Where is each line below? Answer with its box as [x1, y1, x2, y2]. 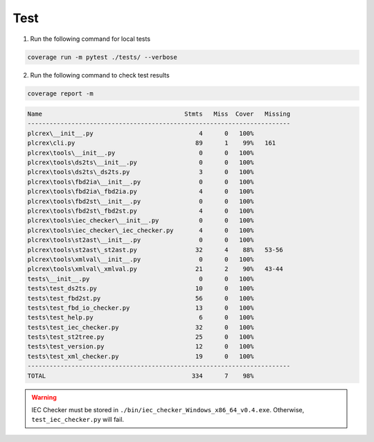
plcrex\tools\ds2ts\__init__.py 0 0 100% [27, 159, 254, 166]
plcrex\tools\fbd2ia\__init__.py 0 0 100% [27, 177, 254, 186]
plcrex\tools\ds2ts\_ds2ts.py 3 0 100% [27, 168, 254, 176]
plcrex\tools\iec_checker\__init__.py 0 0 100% [27, 217, 254, 224]
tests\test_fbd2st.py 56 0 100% [27, 294, 254, 302]
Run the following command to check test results [30, 71, 170, 79]
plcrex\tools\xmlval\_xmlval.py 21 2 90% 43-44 [27, 265, 283, 273]
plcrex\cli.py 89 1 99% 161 [27, 139, 276, 147]
